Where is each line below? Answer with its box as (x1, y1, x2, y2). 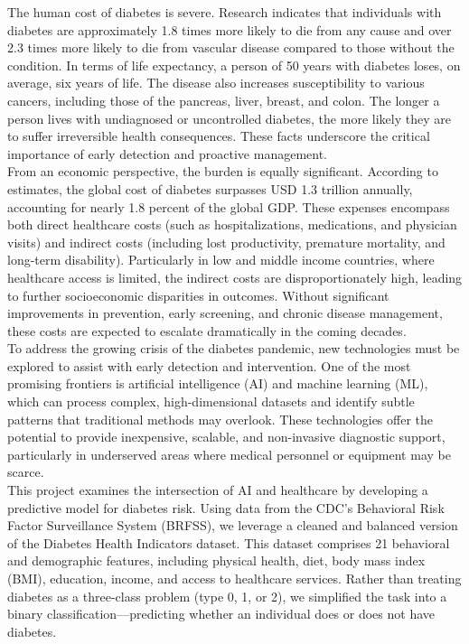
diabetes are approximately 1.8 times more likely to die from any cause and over (7, 20, 452, 39)
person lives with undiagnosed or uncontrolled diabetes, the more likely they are (7, 108, 451, 127)
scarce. (7, 462, 44, 481)
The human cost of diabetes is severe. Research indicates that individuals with (7, 3, 442, 21)
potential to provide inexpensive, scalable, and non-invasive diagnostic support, (7, 427, 446, 446)
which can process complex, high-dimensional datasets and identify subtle (7, 392, 415, 411)
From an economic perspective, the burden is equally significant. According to (7, 162, 438, 181)
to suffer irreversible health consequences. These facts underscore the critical (7, 126, 430, 145)
